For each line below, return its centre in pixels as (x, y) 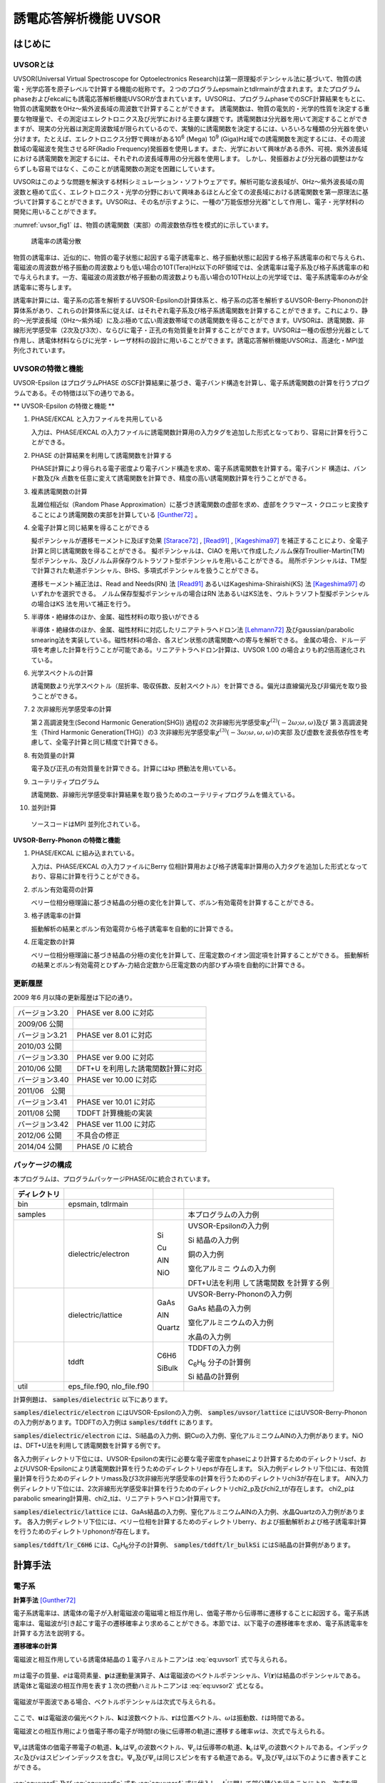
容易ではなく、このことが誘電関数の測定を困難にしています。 (128, 168)
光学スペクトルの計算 (62, 673)
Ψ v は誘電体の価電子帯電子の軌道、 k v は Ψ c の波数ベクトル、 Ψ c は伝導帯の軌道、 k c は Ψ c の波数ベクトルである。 (175, 1748)
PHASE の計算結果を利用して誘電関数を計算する (102, 455)
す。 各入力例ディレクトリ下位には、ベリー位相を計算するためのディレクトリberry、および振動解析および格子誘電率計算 (190, 1521)
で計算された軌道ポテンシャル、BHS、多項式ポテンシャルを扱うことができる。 (147, 571)
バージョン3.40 (43, 1079)
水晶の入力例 (209, 1337)
